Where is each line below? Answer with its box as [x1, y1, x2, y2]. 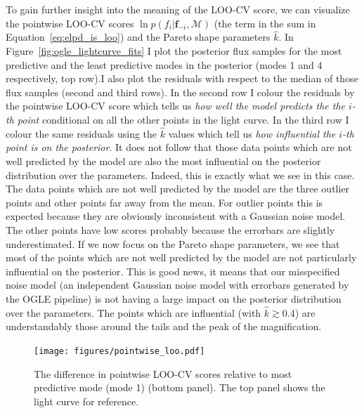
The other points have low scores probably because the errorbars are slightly [6, 222, 335, 237]
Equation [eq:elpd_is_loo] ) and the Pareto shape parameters [6, 29, 271, 44]
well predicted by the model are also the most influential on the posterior [6, 153, 321, 168]
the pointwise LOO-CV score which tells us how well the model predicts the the [6, 98, 346, 113]
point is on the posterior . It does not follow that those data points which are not [6, 140, 352, 155]
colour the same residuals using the [6, 126, 157, 140]
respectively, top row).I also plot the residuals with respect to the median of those [6, 71, 358, 86]
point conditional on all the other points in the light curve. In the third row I [17, 112, 349, 126]
